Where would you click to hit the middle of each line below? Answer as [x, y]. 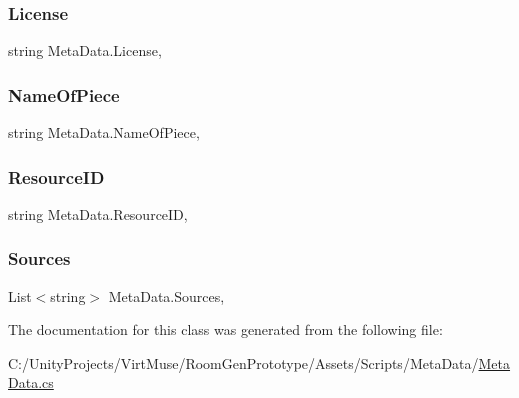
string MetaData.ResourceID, [98, 213]
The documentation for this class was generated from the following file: [225, 329]
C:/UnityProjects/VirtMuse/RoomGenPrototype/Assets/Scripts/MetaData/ [243, 362]
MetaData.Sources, [166, 295]
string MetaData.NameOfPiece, [104, 132]
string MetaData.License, [85, 50]
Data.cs [31, 382]
